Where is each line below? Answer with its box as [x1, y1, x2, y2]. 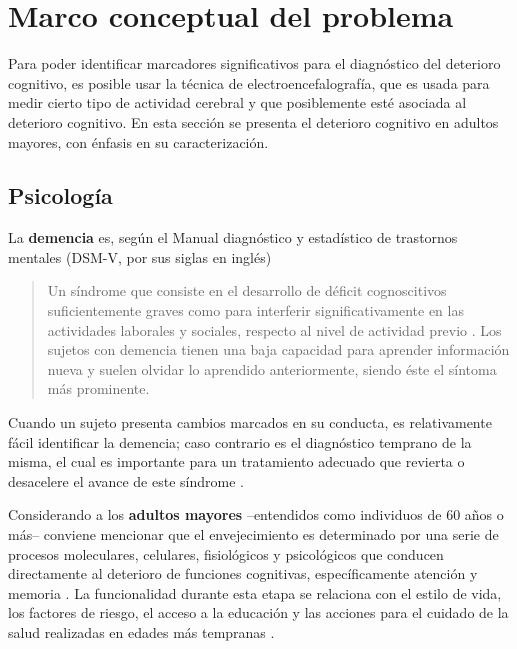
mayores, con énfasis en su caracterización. [8, 131, 269, 152]
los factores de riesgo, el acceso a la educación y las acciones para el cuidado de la [8, 602, 509, 623]
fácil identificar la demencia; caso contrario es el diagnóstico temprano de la [8, 431, 472, 452]
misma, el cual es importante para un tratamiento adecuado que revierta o [8, 451, 465, 472]
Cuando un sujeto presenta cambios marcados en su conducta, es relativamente [8, 412, 492, 433]
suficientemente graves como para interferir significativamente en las [47, 300, 464, 321]
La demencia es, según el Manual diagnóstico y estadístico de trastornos [8, 227, 458, 248]
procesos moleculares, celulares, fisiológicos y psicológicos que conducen [8, 543, 444, 564]
